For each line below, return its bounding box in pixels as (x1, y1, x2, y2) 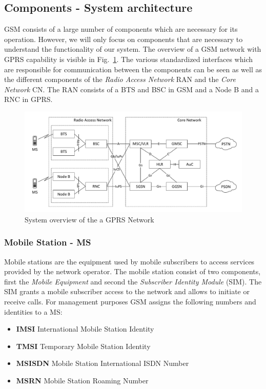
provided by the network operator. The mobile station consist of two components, (4, 266, 261, 277)
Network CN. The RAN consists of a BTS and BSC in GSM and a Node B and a (4, 84, 259, 94)
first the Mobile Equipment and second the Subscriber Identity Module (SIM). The (4, 276, 262, 286)
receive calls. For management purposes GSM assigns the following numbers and (4, 296, 256, 306)
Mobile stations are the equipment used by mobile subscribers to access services (4, 256, 255, 267)
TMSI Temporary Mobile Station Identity (16, 340, 151, 351)
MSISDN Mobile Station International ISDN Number (16, 358, 189, 368)
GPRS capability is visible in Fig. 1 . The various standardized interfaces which (4, 53, 253, 64)
